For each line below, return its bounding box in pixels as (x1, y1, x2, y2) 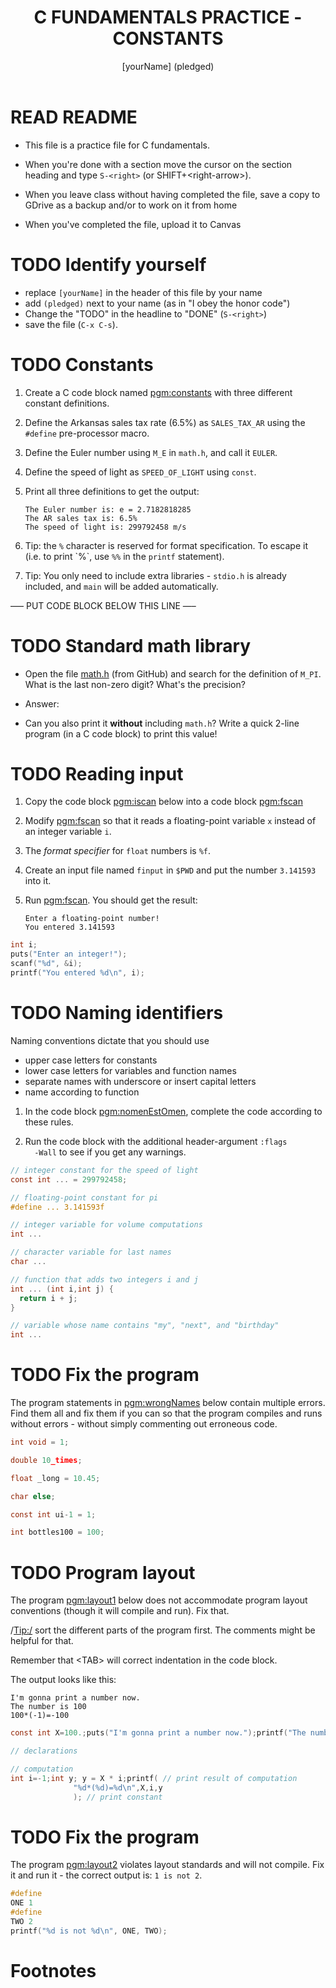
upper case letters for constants (24, 1054, 158, 1066)
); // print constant (73, 1792, 163, 1802)
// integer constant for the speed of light (10, 1165, 199, 1175)
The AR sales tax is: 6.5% (24, 513, 138, 523)
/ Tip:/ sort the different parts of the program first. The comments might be (10, 1624, 316, 1636)
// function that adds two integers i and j (10, 1274, 199, 1285)
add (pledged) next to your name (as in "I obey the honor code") (24, 297, 291, 309)
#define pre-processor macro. (24, 427, 150, 439)
